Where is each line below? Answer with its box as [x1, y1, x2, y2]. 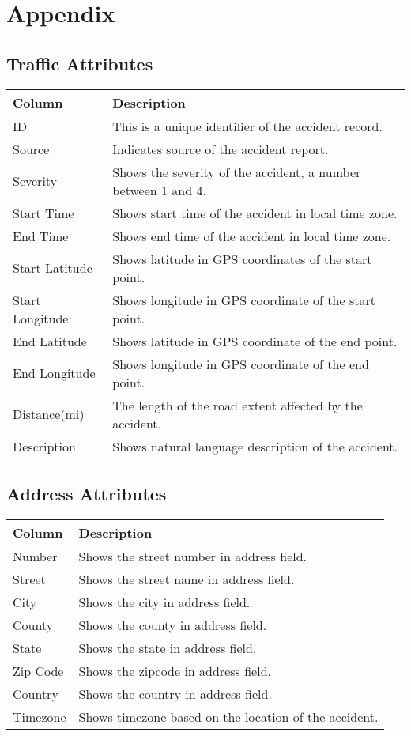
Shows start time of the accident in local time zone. [112, 203, 398, 222]
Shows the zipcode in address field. [78, 661, 271, 680]
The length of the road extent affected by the [112, 395, 363, 414]
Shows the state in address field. [78, 638, 257, 657]
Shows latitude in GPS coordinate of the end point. [112, 331, 398, 350]
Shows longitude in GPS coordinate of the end [112, 354, 369, 373]
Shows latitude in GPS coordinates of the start [112, 249, 372, 268]
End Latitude [13, 331, 87, 350]
